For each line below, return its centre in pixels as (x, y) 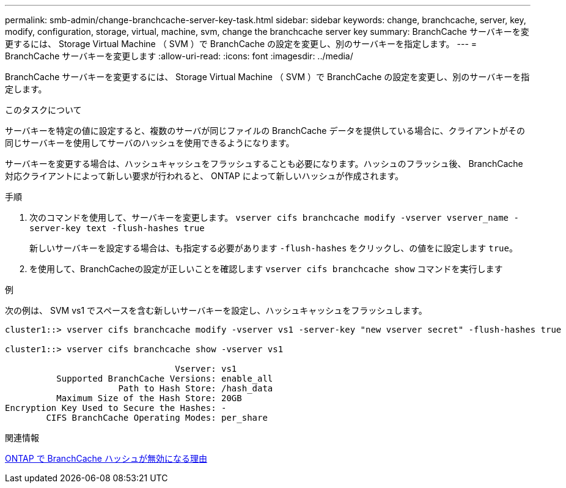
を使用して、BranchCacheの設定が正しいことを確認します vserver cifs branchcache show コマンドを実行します (266, 269)
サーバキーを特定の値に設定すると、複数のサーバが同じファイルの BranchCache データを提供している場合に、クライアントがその (265, 131)
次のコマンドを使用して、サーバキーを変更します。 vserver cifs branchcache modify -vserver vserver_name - (274, 217)
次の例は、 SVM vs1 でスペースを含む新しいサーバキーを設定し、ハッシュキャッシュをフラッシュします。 (216, 310)
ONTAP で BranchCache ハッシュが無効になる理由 (106, 458)
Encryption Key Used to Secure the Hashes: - (116, 408)
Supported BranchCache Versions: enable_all (165, 379)
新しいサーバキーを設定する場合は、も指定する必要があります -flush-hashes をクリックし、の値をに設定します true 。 (274, 248)
